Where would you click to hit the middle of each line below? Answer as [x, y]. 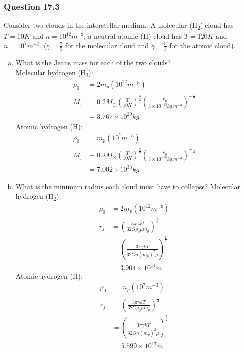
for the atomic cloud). [203, 45]
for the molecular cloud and [107, 45]
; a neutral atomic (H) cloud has [133, 36]
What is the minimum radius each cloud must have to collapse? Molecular [128, 186]
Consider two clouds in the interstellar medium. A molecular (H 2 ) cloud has [119, 26]
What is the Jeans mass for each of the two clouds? [93, 62]
